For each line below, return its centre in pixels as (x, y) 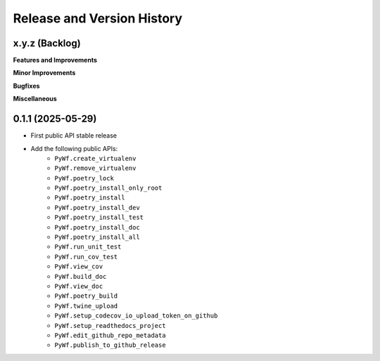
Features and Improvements (55, 60)
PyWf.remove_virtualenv (95, 168)
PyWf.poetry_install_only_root (108, 188)
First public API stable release (74, 136)
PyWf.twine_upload (86, 306)
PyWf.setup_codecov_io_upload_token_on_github (136, 316)
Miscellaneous (35, 99)
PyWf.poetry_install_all (97, 237)
